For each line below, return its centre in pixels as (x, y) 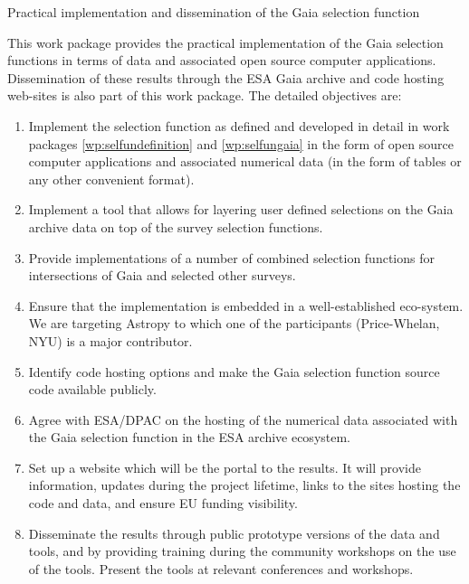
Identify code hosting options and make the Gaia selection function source (234, 371)
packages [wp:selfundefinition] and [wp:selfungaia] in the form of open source (241, 143)
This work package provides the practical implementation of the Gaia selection (225, 42)
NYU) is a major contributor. (110, 340)
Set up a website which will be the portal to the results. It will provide (225, 467)
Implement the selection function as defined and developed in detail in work (239, 125)
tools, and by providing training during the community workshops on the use (242, 551)
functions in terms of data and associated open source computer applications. (222, 60)
